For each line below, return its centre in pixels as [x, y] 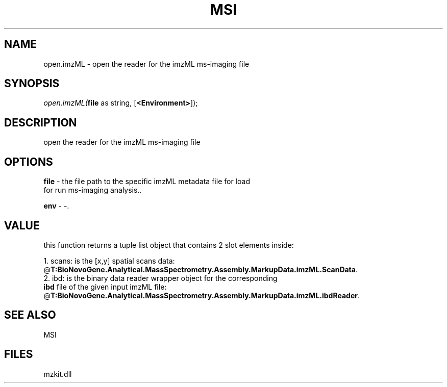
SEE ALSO [30, 315]
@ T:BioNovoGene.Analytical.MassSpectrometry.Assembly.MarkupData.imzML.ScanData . [201, 269]
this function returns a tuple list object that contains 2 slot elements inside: [169, 245]
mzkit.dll [58, 374]
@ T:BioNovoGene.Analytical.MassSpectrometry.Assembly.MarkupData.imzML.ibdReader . [202, 295]
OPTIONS [29, 162]
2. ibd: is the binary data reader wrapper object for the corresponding [160, 278]
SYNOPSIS [32, 84]
